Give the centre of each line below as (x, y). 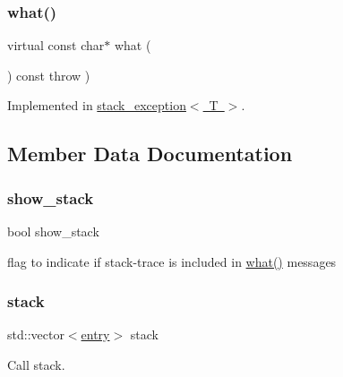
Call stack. (36, 364)
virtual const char (56, 45)
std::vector (36, 334)
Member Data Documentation (150, 154)
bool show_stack (53, 231)
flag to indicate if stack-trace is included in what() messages (172, 261)
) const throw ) (49, 75)
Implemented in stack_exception (97, 105)
